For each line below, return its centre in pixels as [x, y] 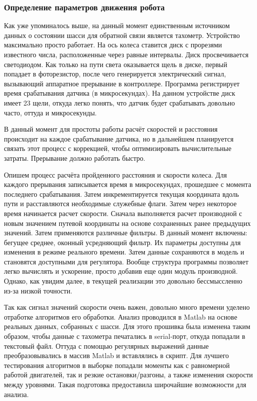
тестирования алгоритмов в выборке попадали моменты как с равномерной [117, 365]
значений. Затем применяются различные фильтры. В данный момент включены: [126, 233]
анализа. [17, 394]
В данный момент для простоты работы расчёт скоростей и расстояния [111, 129]
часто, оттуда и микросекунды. [50, 112]
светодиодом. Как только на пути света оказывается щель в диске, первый [116, 64]
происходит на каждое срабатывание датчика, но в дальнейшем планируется [119, 138]
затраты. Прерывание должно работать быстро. [75, 158]
